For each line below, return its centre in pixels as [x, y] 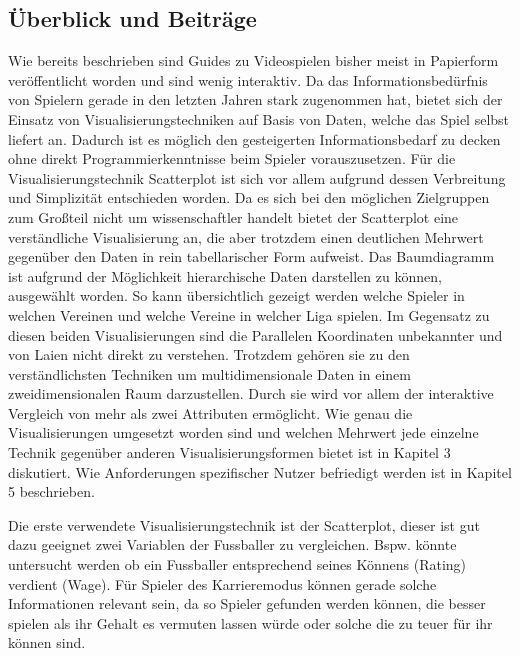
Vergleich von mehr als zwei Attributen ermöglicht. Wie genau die [210, 412]
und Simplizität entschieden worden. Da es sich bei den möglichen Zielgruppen [249, 197]
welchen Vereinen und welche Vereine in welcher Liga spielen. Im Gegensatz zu [249, 314]
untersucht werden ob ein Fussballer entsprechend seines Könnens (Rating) [237, 564]
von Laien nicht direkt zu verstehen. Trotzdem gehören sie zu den [209, 354]
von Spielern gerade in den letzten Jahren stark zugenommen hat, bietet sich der [255, 99]
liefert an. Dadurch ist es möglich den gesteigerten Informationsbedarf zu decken [254, 138]
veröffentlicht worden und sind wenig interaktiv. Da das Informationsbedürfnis [248, 79]
